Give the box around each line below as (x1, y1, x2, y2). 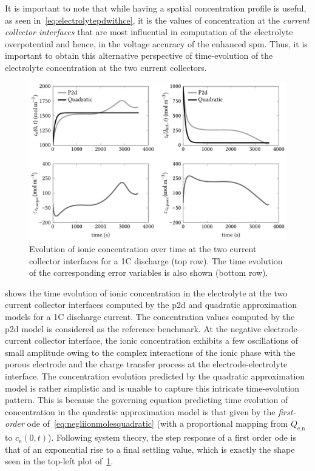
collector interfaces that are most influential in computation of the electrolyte (5, 25, 293, 38)
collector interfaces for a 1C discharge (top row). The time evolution (29, 254, 283, 267)
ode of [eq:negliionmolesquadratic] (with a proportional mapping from (27, 417, 288, 430)
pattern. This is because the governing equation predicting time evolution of (5, 393, 288, 406)
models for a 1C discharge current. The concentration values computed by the (5, 310, 295, 322)
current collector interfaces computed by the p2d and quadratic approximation (5, 298, 297, 311)
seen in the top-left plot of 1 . (5, 455, 113, 467)
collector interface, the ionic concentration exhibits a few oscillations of (34, 334, 299, 347)
